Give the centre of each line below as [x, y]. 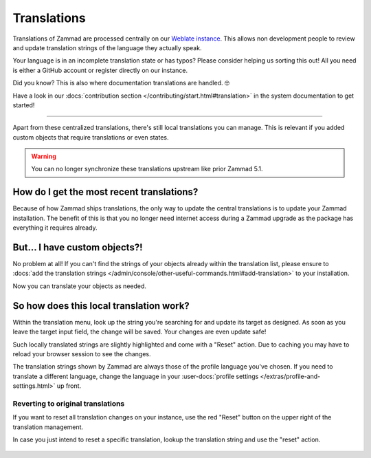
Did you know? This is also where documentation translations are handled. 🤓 [121, 83]
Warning [44, 156]
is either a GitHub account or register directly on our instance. [100, 70]
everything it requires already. [55, 228]
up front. [69, 386]
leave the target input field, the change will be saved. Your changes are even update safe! [139, 332]
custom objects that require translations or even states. [91, 137]
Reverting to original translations [69, 404]
